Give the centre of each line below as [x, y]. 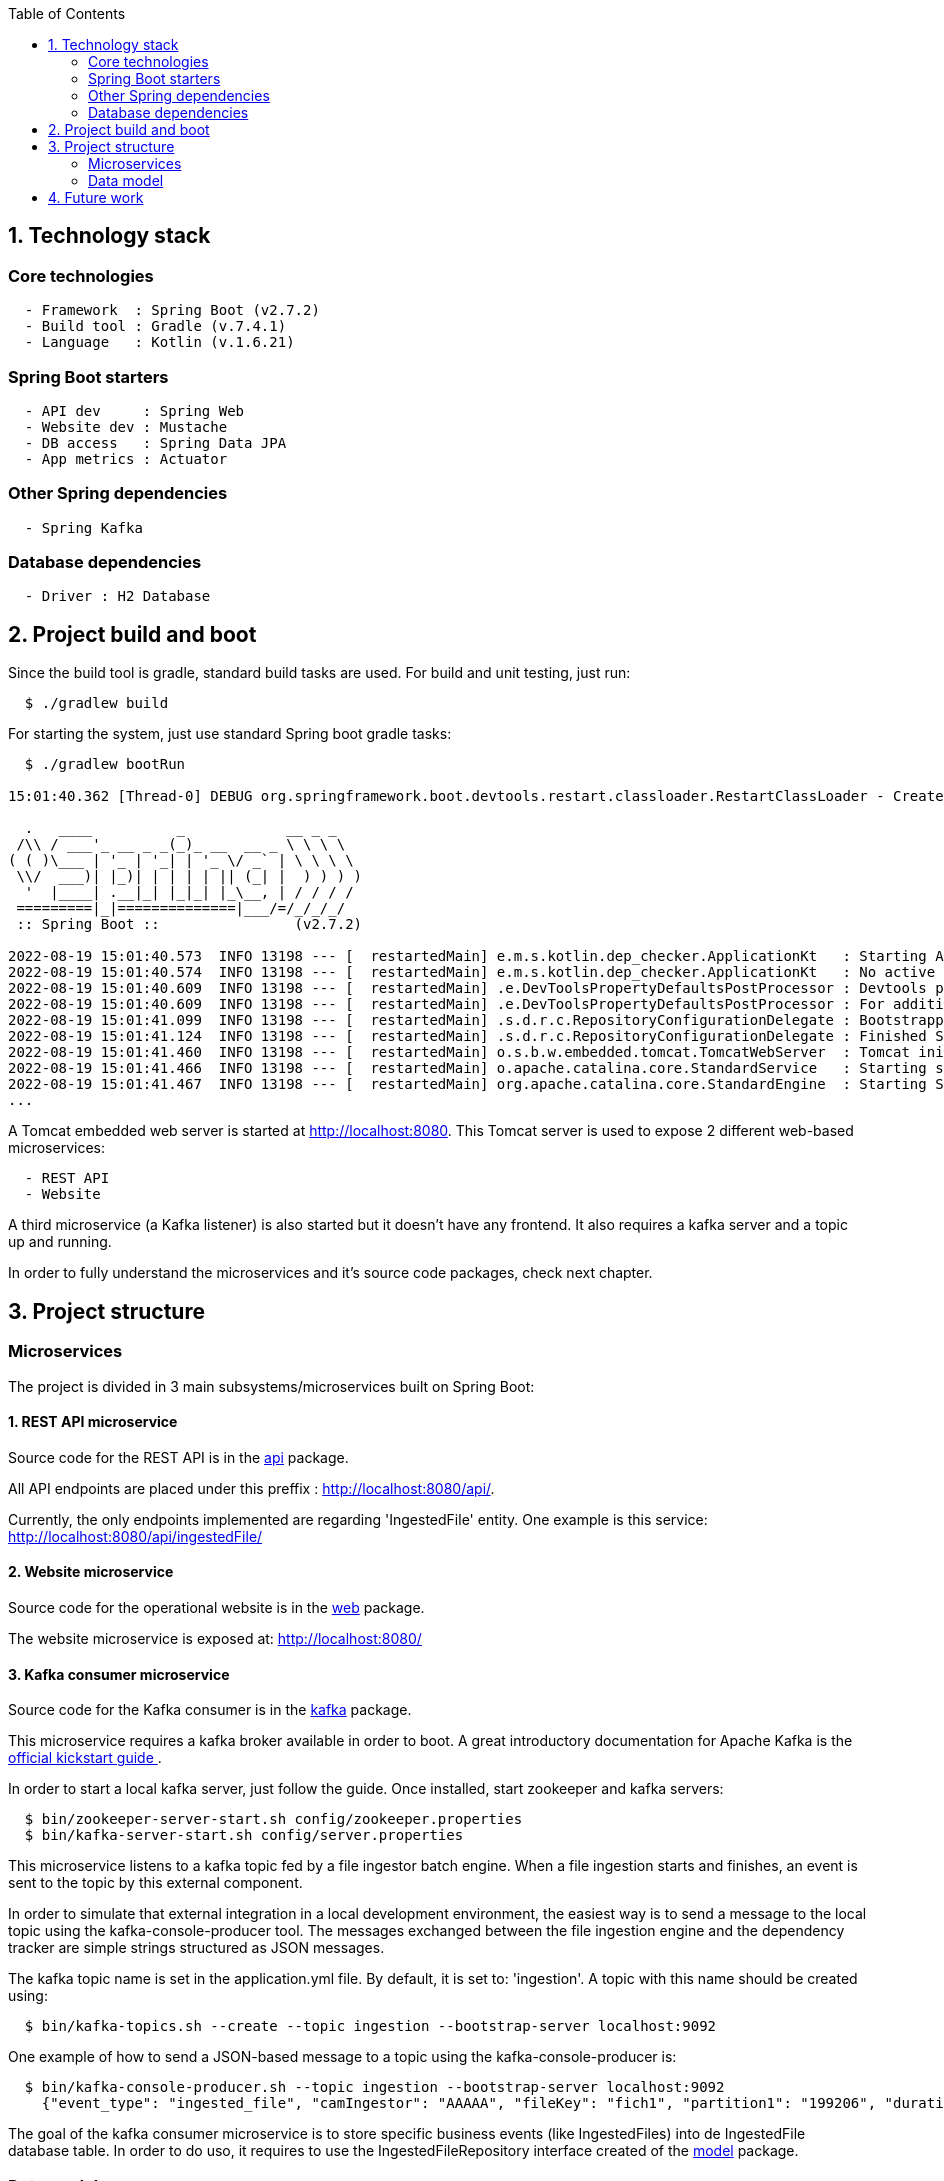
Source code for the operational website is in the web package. [216, 1607]
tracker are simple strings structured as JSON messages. [196, 1948]
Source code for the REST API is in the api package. [178, 1457]
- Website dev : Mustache [126, 426]
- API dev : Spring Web [134, 410]
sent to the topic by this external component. [155, 1883]
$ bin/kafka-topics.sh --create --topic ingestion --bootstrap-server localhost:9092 [370, 2026]
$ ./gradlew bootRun [105, 764]
